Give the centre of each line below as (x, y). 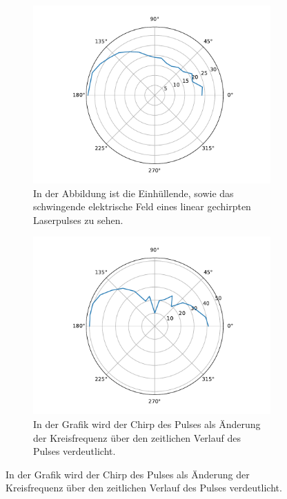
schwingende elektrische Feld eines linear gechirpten (142, 206)
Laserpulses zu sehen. (78, 220)
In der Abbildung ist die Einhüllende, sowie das (133, 193)
